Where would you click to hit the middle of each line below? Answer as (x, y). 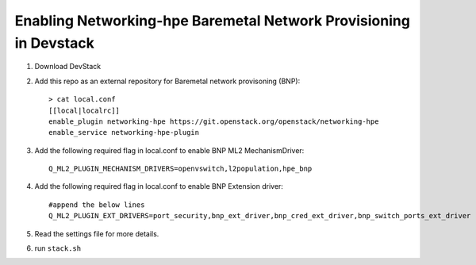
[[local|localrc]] (84, 110)
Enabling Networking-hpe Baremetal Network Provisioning (212, 21)
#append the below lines (97, 205)
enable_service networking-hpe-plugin (124, 132)
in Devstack (54, 43)
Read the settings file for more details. (97, 233)
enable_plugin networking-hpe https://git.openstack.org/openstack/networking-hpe (214, 121)
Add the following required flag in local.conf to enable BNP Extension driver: (159, 186)
